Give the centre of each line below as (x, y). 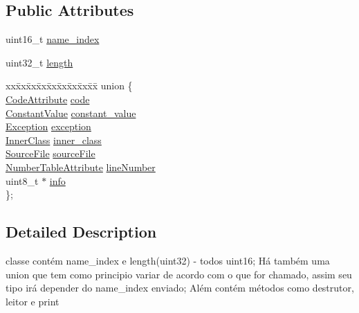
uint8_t (22, 180)
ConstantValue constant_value (71, 113)
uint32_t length (39, 62)
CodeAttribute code (48, 99)
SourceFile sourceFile (50, 153)
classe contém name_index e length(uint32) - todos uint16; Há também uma (168, 260)
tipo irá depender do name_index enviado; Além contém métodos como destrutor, (180, 288)
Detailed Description (81, 232)
